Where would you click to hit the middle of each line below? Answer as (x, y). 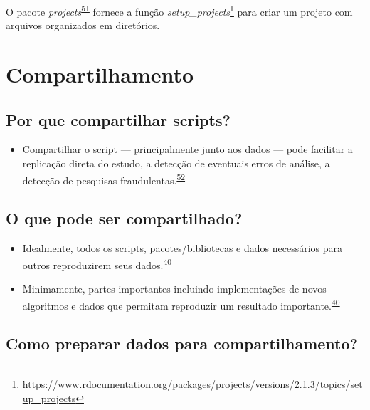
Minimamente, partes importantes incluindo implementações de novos (174, 288)
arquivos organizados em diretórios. (83, 25)
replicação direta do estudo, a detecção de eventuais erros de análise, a (176, 163)
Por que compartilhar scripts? (118, 119)
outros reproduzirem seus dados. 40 (97, 263)
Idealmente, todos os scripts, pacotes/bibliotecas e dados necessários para (183, 248)
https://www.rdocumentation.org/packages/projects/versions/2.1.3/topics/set (192, 383)
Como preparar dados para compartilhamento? (182, 343)
